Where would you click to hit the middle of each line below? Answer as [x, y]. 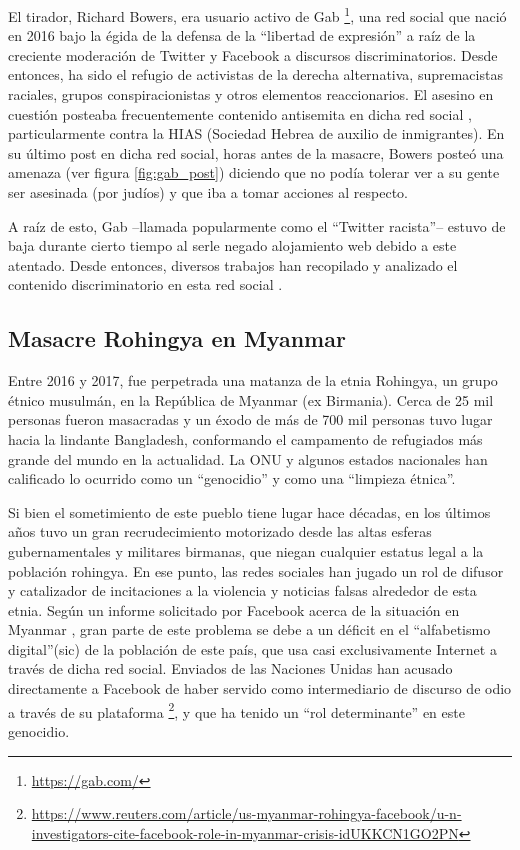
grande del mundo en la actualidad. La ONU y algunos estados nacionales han [248, 458]
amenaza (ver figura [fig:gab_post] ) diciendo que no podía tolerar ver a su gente [254, 172]
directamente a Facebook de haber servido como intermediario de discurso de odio [260, 688]
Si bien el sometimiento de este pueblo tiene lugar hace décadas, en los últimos [249, 511]
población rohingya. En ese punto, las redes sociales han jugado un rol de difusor [256, 570]
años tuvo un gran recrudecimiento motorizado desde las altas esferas [220, 531]
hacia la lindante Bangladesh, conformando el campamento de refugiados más [245, 438]
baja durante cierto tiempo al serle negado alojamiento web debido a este [232, 245]
